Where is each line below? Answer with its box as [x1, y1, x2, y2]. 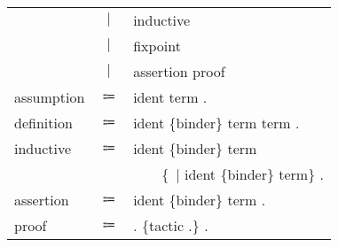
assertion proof [133, 61, 225, 81]
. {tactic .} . [133, 215, 208, 235]
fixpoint [133, 35, 181, 56]
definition [14, 112, 73, 133]
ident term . [133, 87, 208, 107]
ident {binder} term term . [133, 112, 300, 133]
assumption [14, 87, 85, 107]
